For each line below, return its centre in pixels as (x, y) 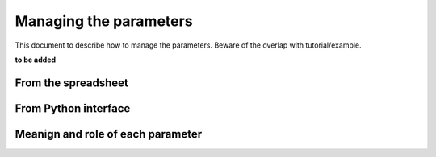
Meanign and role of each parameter (108, 134)
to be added (36, 60)
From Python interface (73, 108)
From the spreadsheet (71, 83)
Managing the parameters (104, 21)
